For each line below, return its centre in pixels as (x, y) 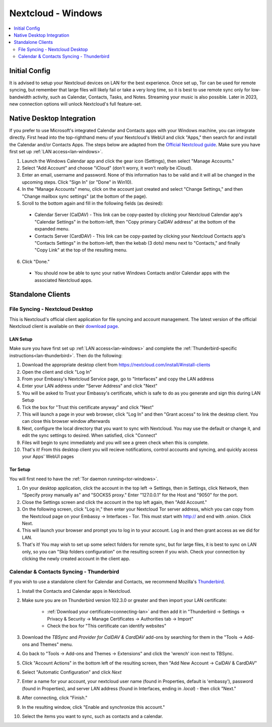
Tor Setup (20, 470)
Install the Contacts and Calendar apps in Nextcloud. (77, 591)
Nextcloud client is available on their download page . (64, 326)
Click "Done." (36, 261)
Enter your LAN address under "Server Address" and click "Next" (90, 386)
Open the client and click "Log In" (57, 372)
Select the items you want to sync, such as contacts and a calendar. (92, 716)
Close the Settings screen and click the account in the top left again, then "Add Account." (115, 502)
